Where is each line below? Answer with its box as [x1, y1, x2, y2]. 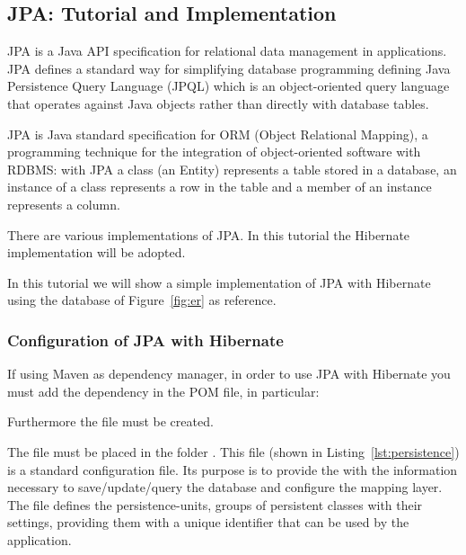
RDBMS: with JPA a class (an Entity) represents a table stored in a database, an [7, 159, 457, 178]
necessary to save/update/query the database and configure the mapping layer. [7, 478, 443, 497]
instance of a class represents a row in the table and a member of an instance [7, 177, 432, 196]
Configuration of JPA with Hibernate [7, 328, 284, 351]
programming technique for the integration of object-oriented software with [7, 142, 421, 161]
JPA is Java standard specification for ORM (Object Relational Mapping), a [7, 124, 428, 143]
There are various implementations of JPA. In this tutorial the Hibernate [7, 225, 410, 244]
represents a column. [7, 194, 120, 213]
